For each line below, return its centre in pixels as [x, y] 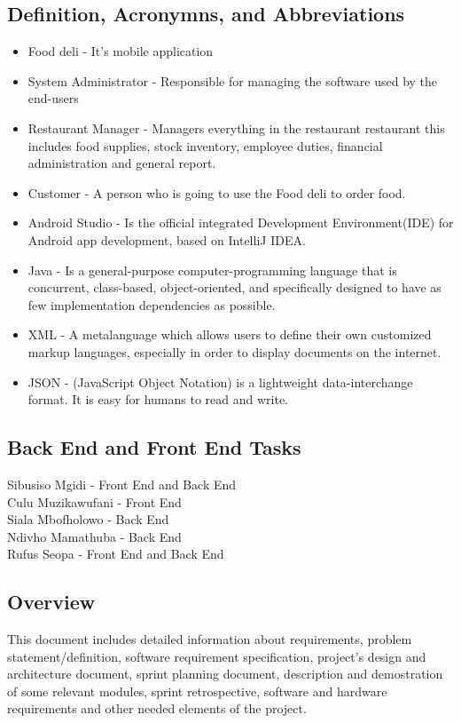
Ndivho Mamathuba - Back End [94, 536]
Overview [51, 602]
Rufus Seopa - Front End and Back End [116, 554]
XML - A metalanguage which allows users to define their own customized [230, 334]
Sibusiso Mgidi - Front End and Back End [122, 484]
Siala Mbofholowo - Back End [88, 519]
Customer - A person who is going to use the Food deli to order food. [217, 192]
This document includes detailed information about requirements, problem [210, 639]
